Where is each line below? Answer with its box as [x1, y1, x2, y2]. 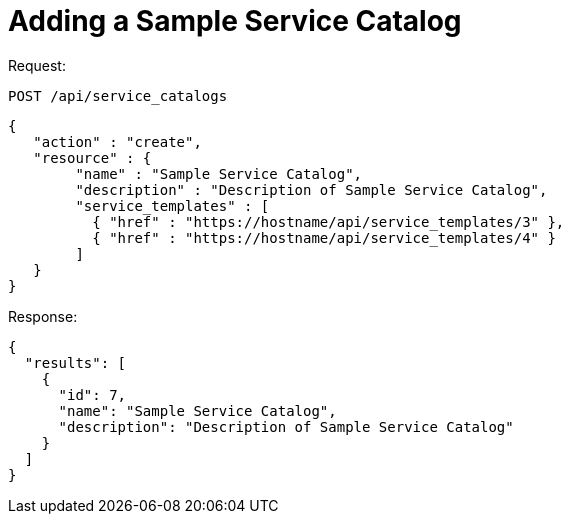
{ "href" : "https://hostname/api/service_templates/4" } [92, 229, 556, 246]
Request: [8, 56, 66, 74]
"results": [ [24, 354, 127, 371]
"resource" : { [33, 149, 152, 166]
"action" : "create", [33, 133, 202, 150]
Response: [8, 307, 78, 325]
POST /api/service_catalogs [8, 87, 228, 104]
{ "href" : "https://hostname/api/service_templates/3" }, [92, 213, 565, 230]
